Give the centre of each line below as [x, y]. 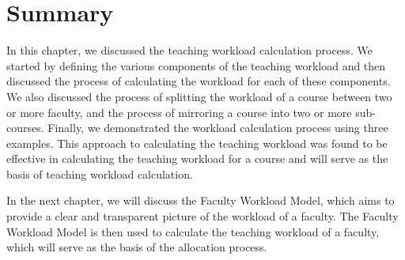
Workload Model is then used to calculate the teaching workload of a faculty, [193, 231]
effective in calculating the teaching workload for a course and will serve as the [197, 158]
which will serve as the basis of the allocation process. [137, 247]
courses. [25, 128]
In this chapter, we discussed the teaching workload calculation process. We [189, 50]
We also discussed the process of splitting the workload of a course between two [199, 96]
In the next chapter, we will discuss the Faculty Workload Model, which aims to [201, 200]
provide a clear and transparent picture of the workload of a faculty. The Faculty [202, 216]
